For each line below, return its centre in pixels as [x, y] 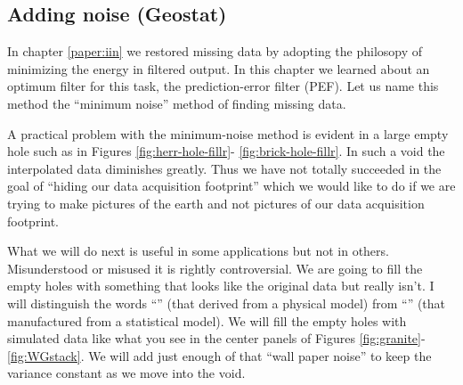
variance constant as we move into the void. [126, 373]
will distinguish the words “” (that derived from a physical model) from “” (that [227, 303]
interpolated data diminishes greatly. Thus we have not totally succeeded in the [224, 168]
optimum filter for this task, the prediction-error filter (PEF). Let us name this [223, 86]
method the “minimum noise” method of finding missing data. [177, 103]
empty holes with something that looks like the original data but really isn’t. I [221, 286]
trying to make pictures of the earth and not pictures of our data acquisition [216, 203]
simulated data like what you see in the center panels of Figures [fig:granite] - [216, 338]
